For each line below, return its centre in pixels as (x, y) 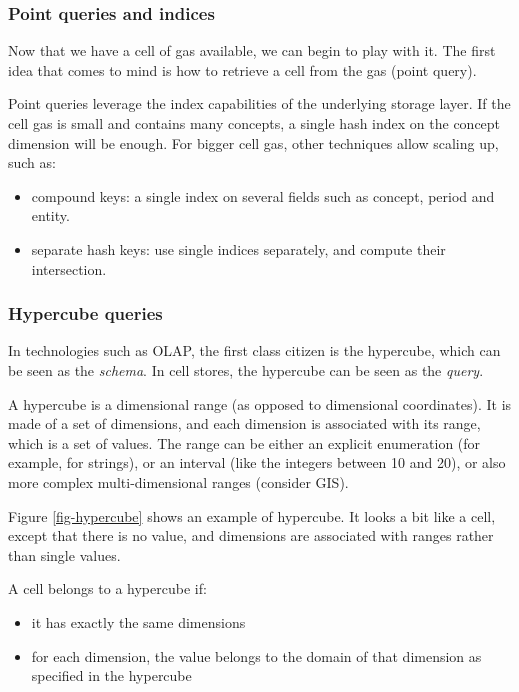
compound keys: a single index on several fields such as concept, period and (263, 195)
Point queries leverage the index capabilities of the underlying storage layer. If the (259, 103)
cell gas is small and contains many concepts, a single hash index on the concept (254, 123)
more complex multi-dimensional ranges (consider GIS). (178, 481)
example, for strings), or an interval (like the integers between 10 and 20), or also (257, 462)
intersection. (69, 268)
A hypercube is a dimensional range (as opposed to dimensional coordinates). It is (260, 403)
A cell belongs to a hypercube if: (107, 588)
